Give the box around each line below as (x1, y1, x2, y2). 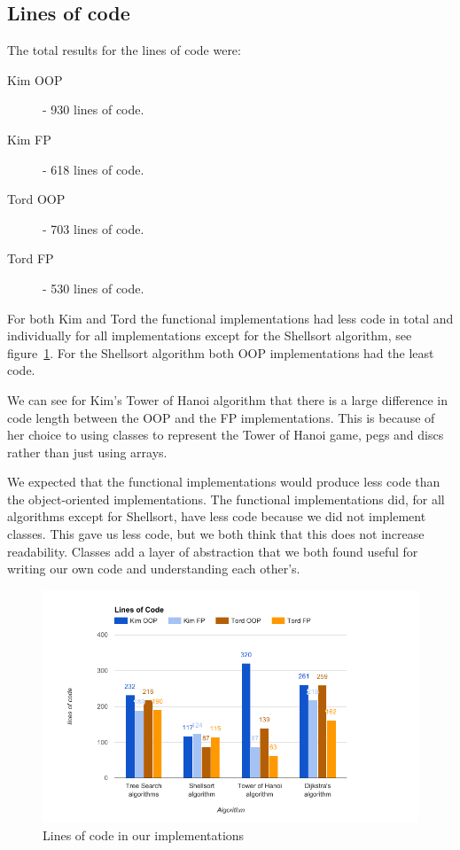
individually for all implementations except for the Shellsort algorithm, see (7, 326, 412, 345)
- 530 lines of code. (43, 278, 144, 297)
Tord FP (7, 249, 54, 268)
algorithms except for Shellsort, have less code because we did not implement (7, 507, 426, 526)
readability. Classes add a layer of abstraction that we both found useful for (7, 542, 418, 560)
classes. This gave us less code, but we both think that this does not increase (7, 525, 425, 543)
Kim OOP (7, 70, 63, 89)
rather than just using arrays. (7, 442, 168, 461)
